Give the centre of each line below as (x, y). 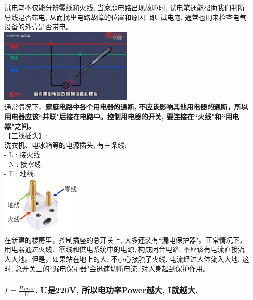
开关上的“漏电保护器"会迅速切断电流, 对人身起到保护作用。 (116, 268)
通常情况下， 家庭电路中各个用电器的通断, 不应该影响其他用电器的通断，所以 (126, 107)
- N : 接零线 (23, 164)
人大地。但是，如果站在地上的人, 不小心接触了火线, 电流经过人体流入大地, (122, 259)
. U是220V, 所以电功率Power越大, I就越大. (116, 290)
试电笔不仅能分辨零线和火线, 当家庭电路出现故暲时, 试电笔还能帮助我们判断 (125, 7)
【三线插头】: (26, 135)
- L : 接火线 (22, 154)
